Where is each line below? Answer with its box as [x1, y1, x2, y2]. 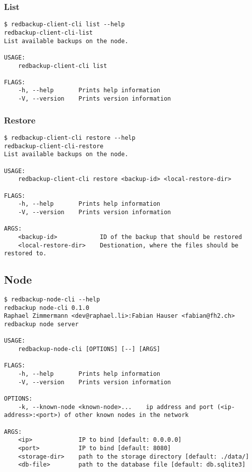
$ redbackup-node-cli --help [4, 296, 100, 303]
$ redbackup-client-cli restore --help [4, 134, 135, 141]
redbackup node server [4, 321, 79, 328]
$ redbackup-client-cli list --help [4, 21, 125, 28]
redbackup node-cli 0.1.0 [4, 304, 89, 311]
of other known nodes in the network [64, 412, 189, 419]
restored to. [4, 250, 47, 257]
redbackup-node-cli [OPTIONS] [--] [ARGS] [18, 345, 160, 353]
